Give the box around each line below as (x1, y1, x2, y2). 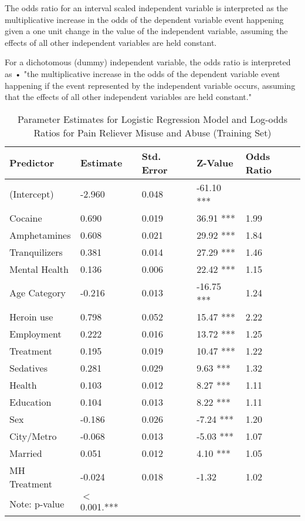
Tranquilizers (9, 245, 63, 259)
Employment (9, 326, 62, 340)
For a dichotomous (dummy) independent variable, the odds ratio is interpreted (5, 56, 291, 68)
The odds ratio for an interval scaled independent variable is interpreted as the (5, 2, 288, 14)
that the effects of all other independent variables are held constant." (5, 91, 252, 103)
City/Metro (9, 429, 57, 443)
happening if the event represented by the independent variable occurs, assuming (5, 79, 296, 91)
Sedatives (9, 360, 48, 375)
